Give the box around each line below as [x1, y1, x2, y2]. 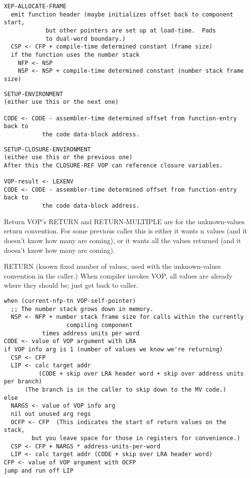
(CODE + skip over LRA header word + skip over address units [38, 370, 244, 377]
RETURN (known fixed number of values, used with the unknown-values [4, 261, 221, 271]
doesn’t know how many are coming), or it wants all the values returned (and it [4, 235, 241, 245]
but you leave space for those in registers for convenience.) [32, 435, 240, 442]
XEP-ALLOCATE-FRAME [4, 3, 67, 10]
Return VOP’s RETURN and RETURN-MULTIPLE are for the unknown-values [4, 216, 245, 226]
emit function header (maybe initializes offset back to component [11, 11, 234, 18]
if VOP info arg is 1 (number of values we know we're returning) [4, 346, 223, 353]
